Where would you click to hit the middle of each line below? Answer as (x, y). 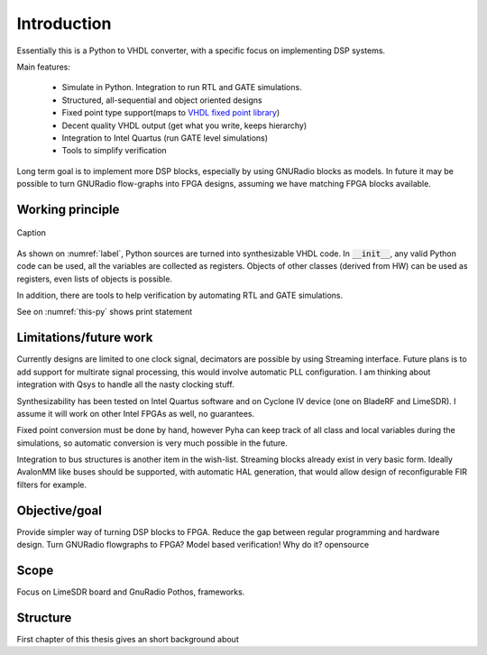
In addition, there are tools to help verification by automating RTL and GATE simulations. (180, 295)
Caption (32, 233)
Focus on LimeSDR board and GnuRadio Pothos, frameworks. (131, 592)
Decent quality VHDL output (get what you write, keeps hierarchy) (184, 125)
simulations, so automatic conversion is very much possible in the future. (152, 443)
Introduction (64, 23)
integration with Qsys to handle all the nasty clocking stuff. (125, 384)
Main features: (44, 67)
